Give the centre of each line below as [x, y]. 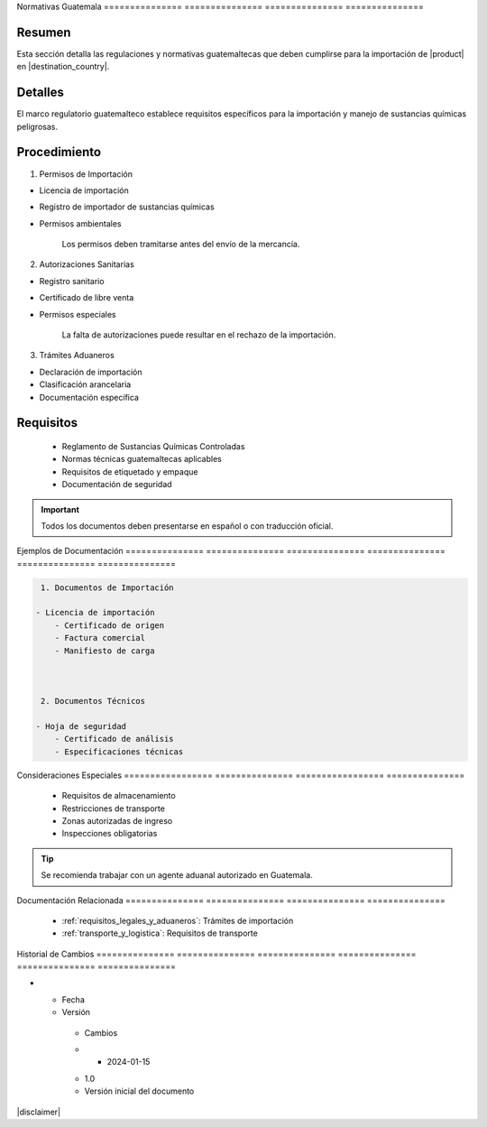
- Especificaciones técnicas [119, 752]
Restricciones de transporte [114, 808]
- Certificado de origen [110, 625]
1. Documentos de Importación [108, 587]
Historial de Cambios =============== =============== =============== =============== [216, 954]
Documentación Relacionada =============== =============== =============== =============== [231, 900]
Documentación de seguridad [117, 485]
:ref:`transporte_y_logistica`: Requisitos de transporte [160, 933]
